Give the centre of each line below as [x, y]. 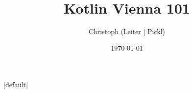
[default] [16, 84]
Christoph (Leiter [115, 31]
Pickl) [157, 31]
